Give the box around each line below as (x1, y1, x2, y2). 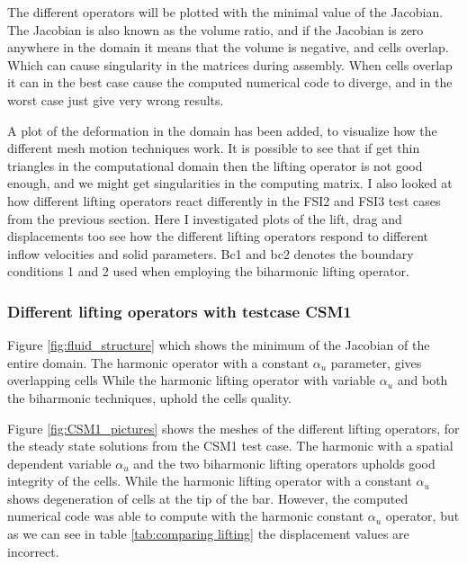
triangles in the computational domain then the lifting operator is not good (7, 156, 423, 175)
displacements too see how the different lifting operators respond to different (7, 227, 429, 246)
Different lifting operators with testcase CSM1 (7, 300, 352, 322)
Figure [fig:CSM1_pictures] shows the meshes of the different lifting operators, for (7, 418, 460, 437)
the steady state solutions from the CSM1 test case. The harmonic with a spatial (7, 436, 454, 455)
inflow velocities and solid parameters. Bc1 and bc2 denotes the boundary (7, 244, 414, 263)
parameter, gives (330, 353, 422, 372)
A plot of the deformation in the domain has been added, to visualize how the (7, 121, 437, 139)
